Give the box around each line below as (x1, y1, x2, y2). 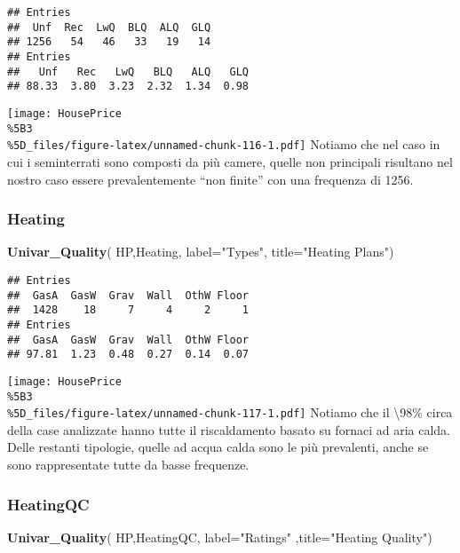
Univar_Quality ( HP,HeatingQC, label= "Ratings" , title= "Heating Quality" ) (7, 527, 432, 546)
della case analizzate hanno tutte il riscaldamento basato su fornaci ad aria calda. (7, 420, 450, 438)
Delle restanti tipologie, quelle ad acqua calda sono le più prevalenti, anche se (7, 438, 429, 456)
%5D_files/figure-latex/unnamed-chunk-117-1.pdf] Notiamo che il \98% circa (7, 403, 453, 422)
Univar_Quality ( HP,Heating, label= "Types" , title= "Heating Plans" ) (7, 242, 394, 261)
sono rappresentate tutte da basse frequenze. (7, 455, 250, 473)
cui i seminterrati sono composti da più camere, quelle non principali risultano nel (7, 152, 453, 170)
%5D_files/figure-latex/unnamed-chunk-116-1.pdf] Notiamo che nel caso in (7, 135, 440, 154)
